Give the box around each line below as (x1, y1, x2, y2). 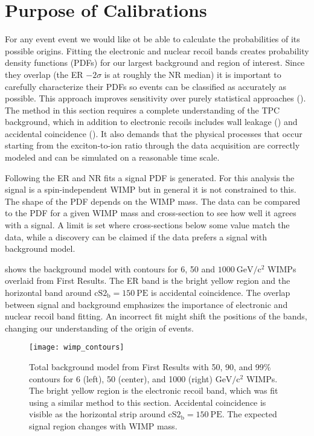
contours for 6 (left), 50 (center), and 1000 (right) (29, 372, 213, 385)
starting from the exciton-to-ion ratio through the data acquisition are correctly (5, 139, 300, 152)
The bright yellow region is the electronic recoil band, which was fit (29, 384, 278, 397)
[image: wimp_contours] (29, 343, 124, 352)
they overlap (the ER (5, 68, 83, 80)
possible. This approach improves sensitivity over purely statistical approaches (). (5, 92, 306, 104)
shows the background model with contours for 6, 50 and (5, 262, 216, 275)
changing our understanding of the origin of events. (5, 321, 194, 334)
